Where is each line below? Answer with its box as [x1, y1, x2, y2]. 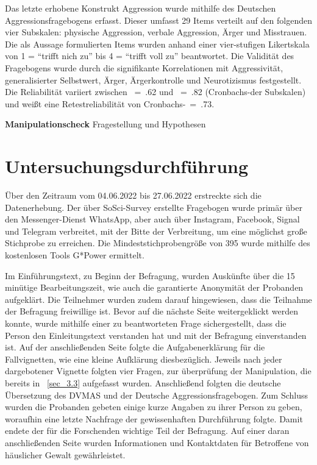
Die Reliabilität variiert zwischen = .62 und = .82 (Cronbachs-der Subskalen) [5, 85, 306, 98]
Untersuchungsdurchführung [5, 154, 249, 179]
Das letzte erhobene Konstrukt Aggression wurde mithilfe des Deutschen [5, 2, 276, 14]
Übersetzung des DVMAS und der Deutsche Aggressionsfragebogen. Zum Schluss [5, 388, 308, 401]
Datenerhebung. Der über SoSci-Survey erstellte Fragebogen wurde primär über [5, 201, 302, 213]
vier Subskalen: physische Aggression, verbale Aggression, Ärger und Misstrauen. [5, 26, 307, 38]
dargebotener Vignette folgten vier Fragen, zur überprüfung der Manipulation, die [5, 364, 312, 377]
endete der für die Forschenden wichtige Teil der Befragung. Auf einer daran [5, 424, 290, 437]
